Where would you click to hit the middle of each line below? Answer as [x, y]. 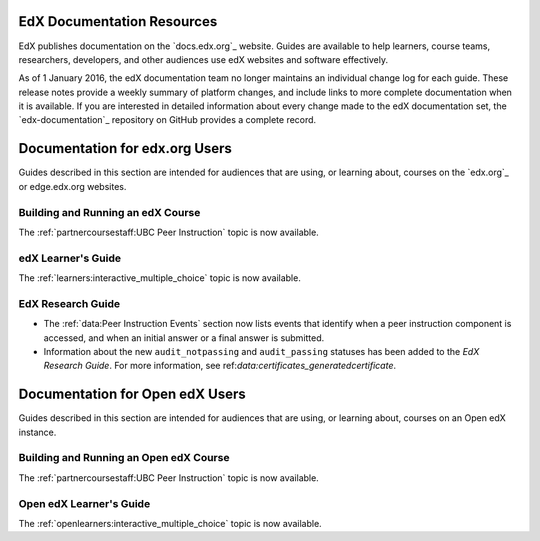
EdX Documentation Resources [118, 21]
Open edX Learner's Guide [84, 503]
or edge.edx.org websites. [72, 186]
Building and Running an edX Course [109, 212]
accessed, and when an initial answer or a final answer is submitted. [184, 337]
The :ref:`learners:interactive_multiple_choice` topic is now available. [160, 278]
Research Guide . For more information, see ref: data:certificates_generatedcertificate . [220, 366]
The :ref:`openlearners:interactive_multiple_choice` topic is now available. [170, 523]
